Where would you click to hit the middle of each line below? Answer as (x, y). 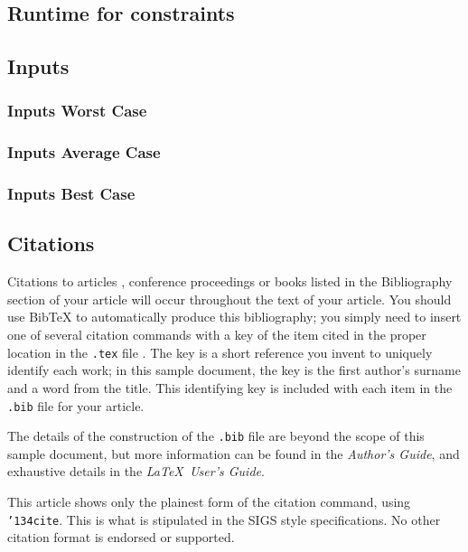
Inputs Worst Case (77, 111)
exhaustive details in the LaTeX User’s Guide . (136, 471)
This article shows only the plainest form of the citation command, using (209, 502)
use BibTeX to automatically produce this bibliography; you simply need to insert (234, 317)
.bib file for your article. (76, 405)
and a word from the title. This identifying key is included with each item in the (230, 387)
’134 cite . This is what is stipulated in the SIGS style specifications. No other (224, 519)
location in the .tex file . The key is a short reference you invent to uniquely (220, 352)
